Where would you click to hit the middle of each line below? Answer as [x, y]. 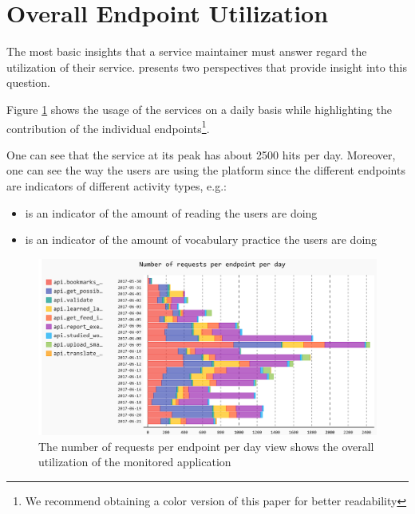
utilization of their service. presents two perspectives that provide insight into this [207, 67]
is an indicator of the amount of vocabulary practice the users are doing [201, 239]
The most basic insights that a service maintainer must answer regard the [187, 51]
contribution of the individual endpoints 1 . [108, 127]
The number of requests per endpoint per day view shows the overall [206, 446]
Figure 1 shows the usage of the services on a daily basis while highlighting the [200, 109]
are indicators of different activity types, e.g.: [117, 185]
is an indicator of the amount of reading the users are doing [171, 212]
